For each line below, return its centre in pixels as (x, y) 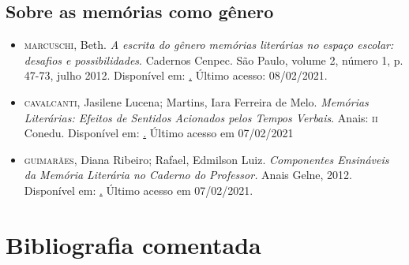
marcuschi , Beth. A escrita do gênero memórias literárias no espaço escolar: (209, 45)
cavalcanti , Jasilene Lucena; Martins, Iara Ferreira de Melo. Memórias (196, 101)
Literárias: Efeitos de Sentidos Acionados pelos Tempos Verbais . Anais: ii (201, 117)
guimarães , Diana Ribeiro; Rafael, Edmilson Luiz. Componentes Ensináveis (206, 159)
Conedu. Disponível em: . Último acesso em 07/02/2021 (159, 133)
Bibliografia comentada (133, 244)
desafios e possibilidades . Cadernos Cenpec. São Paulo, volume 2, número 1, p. (214, 60)
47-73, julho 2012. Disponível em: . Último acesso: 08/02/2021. (176, 75)
